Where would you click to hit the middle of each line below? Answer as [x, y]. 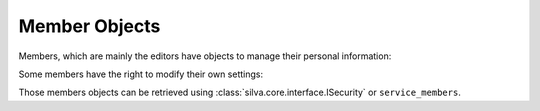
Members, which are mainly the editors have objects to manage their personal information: [205, 56]
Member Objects [89, 26]
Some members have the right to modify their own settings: [141, 74]
